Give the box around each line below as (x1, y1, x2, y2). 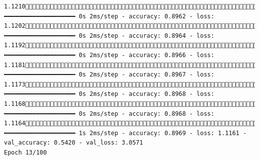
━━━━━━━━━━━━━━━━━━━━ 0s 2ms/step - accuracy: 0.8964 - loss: (4, 32, 215, 39)
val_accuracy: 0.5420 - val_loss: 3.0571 (4, 139, 143, 147)
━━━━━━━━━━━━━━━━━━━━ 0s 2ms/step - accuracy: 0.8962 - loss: (4, 12, 215, 20)
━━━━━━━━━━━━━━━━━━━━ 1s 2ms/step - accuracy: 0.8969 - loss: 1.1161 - (4, 129, 247, 137)
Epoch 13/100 (4, 149, 47, 156)
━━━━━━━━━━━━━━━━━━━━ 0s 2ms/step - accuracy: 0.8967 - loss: (4, 71, 215, 79)
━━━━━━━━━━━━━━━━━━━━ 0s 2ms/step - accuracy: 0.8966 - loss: (4, 51, 215, 59)
